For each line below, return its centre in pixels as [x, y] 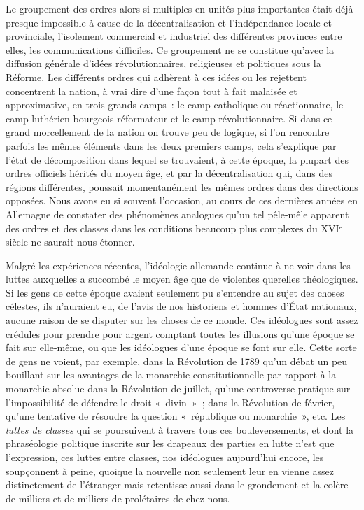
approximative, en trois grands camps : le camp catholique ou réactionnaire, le [175, 105]
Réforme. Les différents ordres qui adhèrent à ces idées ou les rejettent [156, 77]
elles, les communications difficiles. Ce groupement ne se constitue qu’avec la [170, 49]
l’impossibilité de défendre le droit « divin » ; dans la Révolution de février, [170, 402]
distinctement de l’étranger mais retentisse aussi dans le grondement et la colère [177, 484]
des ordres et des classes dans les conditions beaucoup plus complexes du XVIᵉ [174, 228]
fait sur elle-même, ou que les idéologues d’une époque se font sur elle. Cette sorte [181, 347]
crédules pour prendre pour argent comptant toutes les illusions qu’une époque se [180, 333]
